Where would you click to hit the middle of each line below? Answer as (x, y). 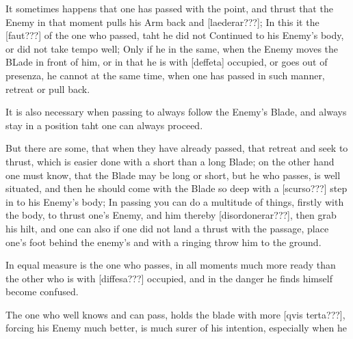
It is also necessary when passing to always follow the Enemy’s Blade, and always (176, 112)
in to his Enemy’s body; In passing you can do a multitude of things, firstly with (175, 201)
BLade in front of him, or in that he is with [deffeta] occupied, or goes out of (167, 62)
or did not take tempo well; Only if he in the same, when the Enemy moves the (172, 48)
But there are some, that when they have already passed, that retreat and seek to (177, 148)
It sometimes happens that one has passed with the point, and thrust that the (169, 8)
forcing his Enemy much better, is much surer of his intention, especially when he (176, 328)
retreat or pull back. (48, 89)
